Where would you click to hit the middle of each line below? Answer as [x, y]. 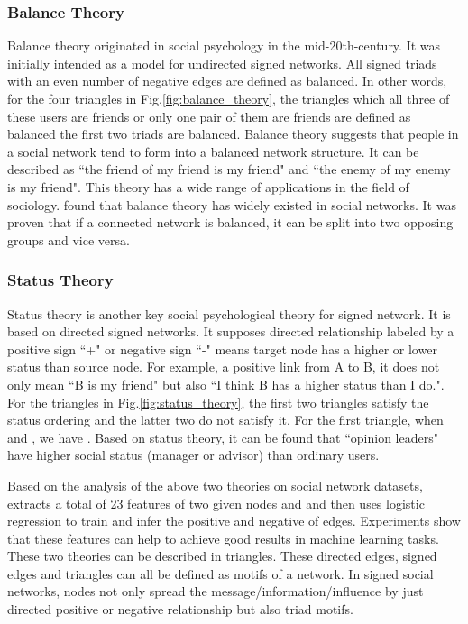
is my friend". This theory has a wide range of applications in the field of [208, 186]
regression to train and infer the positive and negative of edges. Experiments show [234, 521]
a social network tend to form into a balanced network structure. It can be [213, 151]
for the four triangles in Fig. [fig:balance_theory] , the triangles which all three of [229, 98]
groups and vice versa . [69, 239]
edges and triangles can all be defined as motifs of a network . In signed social [220, 573]
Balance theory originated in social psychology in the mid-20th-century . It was [224, 46]
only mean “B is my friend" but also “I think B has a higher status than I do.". [226, 384]
